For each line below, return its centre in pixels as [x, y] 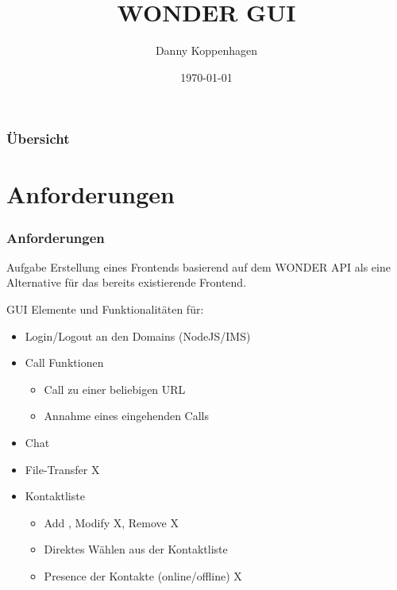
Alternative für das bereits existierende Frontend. [127, 282]
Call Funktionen [64, 362]
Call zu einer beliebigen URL [115, 389]
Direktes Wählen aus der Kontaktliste [136, 549]
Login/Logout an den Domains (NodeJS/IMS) [138, 335]
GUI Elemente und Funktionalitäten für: [105, 309]
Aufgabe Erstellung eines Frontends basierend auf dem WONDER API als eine [198, 266]
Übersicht [38, 139]
